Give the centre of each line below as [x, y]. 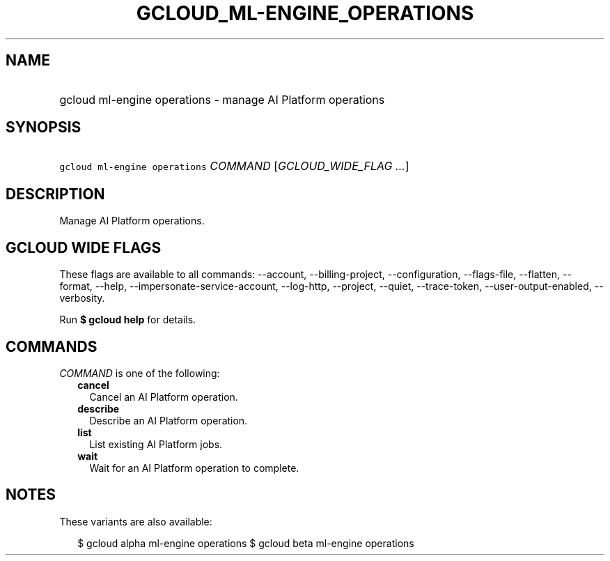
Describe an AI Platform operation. [169, 420]
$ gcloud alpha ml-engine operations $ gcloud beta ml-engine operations [246, 543]
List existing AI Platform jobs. [156, 444]
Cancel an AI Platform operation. [164, 397]
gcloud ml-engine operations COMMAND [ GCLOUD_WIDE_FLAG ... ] [234, 166]
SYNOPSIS [44, 128]
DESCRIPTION [55, 194]
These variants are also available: [136, 521]
